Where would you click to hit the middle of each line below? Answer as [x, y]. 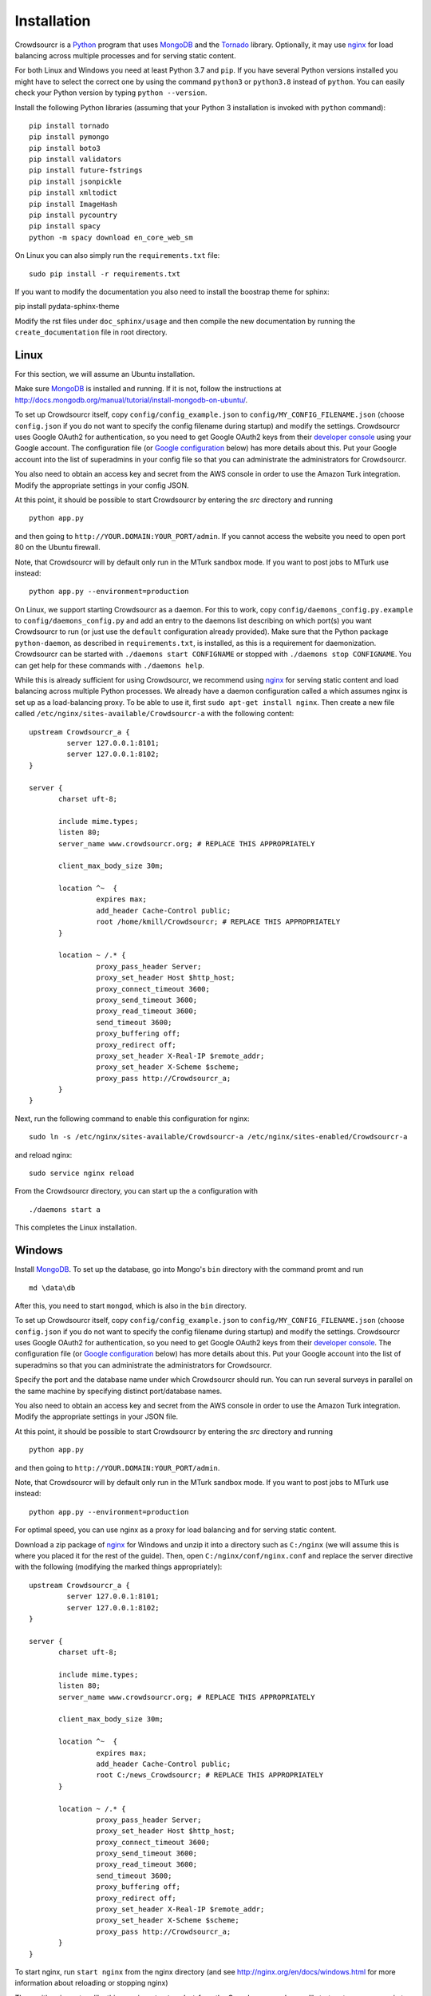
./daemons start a [65, 1209]
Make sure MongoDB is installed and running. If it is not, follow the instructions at [148, 389]
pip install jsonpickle [75, 181]
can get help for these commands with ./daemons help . [110, 665]
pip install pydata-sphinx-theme [67, 307]
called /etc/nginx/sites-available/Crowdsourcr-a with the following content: [154, 714]
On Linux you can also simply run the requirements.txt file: [117, 255]
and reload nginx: [43, 1154]
